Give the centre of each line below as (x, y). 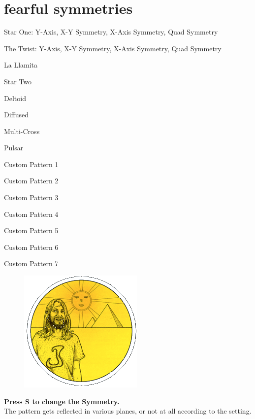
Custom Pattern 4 (31, 214)
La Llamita (21, 65)
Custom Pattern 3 (31, 197)
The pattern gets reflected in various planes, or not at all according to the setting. (128, 411)
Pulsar (14, 148)
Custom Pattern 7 (31, 263)
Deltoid (15, 98)
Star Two (18, 81)
